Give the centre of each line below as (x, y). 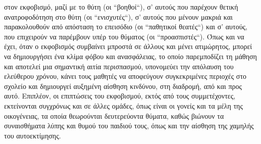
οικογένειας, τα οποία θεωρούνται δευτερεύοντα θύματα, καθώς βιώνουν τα (114, 115)
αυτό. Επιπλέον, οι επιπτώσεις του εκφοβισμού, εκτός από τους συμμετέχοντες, (120, 96)
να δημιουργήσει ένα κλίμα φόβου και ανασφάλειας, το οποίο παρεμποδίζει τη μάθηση (130, 56)
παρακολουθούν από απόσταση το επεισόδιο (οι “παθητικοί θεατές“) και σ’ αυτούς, (126, 27)
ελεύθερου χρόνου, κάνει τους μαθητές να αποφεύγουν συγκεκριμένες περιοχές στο (125, 76)
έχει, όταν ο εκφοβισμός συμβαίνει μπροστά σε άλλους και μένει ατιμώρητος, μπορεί (128, 46)
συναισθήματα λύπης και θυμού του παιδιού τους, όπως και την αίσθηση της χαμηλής (129, 126)
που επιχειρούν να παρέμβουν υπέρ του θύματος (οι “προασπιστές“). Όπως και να (124, 36)
